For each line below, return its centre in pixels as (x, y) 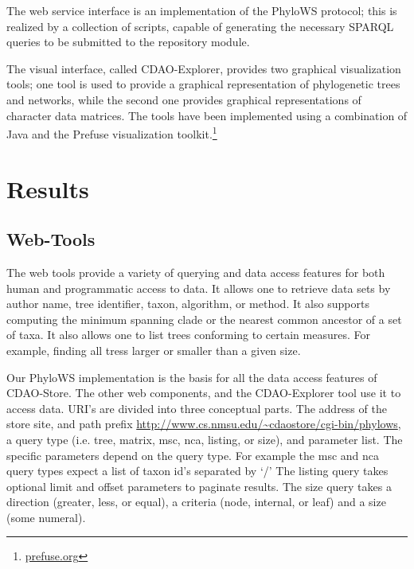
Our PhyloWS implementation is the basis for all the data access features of (192, 377)
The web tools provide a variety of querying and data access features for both (196, 272)
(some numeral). (46, 517)
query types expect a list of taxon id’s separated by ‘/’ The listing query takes (197, 471)
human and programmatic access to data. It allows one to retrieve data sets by (199, 288)
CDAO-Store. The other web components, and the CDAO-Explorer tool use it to (204, 393)
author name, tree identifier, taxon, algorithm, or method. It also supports (188, 304)
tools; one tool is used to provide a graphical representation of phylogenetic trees (203, 84)
